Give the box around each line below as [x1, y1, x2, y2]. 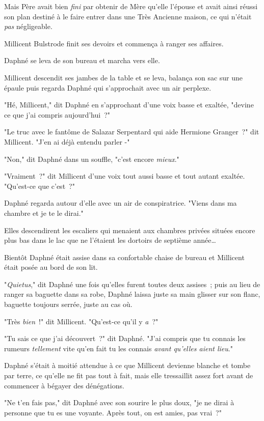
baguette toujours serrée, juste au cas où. [4, 299, 133, 310]
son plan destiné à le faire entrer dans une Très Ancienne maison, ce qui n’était [4, 11, 252, 21]
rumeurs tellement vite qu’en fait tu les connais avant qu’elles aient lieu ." [4, 343, 233, 353]
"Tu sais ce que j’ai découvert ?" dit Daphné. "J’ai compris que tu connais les [4, 333, 246, 344]
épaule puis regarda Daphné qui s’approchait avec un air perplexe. [4, 82, 212, 93]
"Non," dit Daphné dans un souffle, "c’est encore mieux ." [4, 153, 179, 164]
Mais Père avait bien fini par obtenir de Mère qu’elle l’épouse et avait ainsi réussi [4, 1, 258, 11]
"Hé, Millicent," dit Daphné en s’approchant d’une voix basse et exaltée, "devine [4, 99, 254, 110]
